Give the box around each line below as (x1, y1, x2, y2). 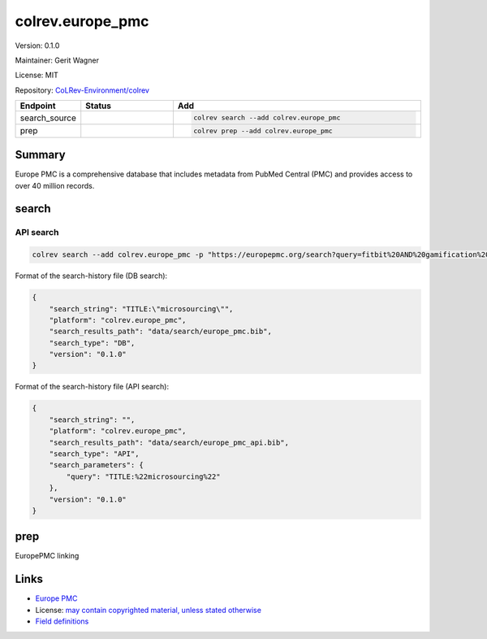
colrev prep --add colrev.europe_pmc (193, 126, 333, 135)
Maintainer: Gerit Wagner (15, 55, 99, 65)
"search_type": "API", (49, 449, 140, 459)
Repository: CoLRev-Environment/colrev (15, 85, 150, 95)
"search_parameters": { (49, 460, 144, 470)
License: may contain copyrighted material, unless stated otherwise (35, 605, 261, 615)
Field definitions (35, 616, 89, 626)
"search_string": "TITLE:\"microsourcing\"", (49, 304, 234, 313)
